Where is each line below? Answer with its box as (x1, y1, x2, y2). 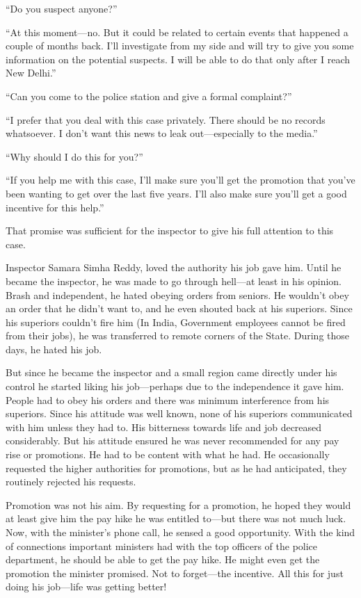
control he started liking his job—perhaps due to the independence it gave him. (6, 379, 344, 394)
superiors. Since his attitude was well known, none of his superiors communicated (6, 406, 353, 421)
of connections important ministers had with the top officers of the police (6, 538, 318, 553)
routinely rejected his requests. (6, 474, 136, 489)
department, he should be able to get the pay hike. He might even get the (6, 552, 320, 567)
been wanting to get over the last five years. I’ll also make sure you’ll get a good (6, 186, 347, 200)
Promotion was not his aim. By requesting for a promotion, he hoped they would (6, 497, 351, 512)
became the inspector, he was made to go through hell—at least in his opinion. (6, 273, 342, 288)
